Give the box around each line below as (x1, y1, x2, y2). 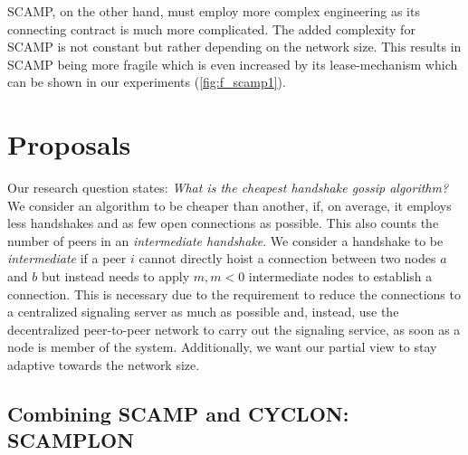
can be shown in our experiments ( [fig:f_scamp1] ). (7, 72, 286, 91)
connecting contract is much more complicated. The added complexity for (7, 19, 415, 38)
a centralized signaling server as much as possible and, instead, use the (7, 302, 399, 321)
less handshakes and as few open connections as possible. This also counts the (7, 213, 439, 232)
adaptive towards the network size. (7, 355, 200, 374)
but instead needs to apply (41, 267, 190, 286)
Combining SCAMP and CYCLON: (7, 400, 349, 428)
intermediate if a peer (7, 249, 127, 268)
